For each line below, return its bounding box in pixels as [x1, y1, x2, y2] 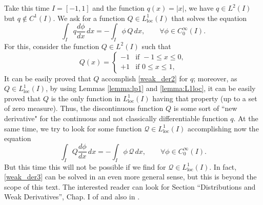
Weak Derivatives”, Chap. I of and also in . [4, 191, 140, 202]
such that [141, 40, 171, 51]
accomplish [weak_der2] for [102, 73, 188, 83]
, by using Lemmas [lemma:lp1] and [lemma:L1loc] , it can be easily [46, 83, 256, 94]
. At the [233, 112, 258, 123]
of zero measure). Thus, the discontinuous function [4, 103, 164, 113]
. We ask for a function [53, 12, 125, 23]
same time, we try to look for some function [4, 123, 142, 133]
